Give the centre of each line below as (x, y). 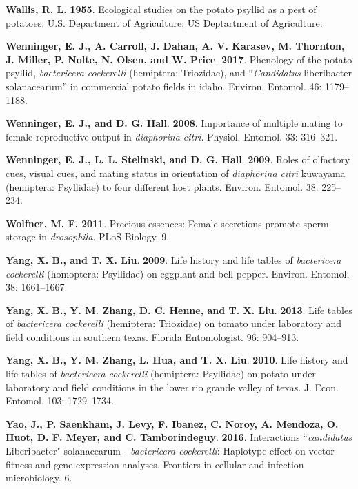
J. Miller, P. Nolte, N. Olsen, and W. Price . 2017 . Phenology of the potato (179, 59)
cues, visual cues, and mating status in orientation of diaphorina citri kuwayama (176, 173)
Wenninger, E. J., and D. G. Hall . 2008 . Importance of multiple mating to (174, 123)
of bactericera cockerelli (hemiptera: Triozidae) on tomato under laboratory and (173, 323)
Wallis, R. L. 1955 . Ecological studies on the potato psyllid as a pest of (161, 9)
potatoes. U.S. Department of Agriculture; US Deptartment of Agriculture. (164, 22)
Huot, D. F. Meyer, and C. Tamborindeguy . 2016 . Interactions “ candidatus (179, 437)
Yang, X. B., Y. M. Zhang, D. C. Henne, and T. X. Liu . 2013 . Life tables (179, 310)
